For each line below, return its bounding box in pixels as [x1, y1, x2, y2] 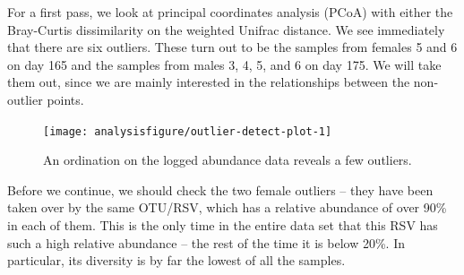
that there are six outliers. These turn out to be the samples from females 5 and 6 [7, 38, 458, 56]
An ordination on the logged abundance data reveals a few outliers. [43, 150, 412, 169]
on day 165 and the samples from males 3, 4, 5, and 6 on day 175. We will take [7, 55, 442, 73]
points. [47, 90, 84, 108]
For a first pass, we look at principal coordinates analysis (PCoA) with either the [7, 3, 453, 21]
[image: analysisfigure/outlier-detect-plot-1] [43, 125, 332, 138]
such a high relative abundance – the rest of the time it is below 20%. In [7, 233, 405, 252]
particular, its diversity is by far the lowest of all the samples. [7, 251, 346, 270]
